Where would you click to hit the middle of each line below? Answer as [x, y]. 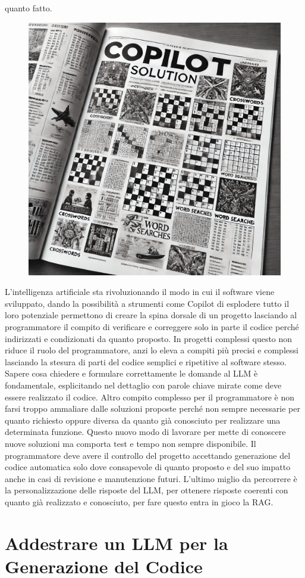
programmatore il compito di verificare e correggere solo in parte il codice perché [152, 326]
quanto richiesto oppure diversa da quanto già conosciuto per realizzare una [143, 420]
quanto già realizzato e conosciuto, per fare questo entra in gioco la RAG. [139, 501]
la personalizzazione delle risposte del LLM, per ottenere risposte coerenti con [147, 490]
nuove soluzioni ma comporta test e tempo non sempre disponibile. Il [131, 443]
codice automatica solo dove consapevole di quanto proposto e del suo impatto [148, 467]
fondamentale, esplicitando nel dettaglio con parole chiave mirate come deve [143, 385]
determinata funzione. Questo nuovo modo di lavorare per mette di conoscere [145, 432]
